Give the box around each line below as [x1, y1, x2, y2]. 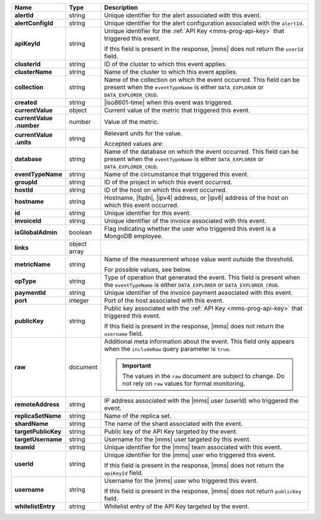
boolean [69, 228, 92, 236]
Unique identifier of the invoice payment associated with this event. [104, 289, 293, 297]
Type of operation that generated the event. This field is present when [104, 273, 300, 281]
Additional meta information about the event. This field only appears [104, 337, 294, 345]
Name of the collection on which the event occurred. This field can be [104, 76, 300, 83]
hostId [14, 186, 33, 194]
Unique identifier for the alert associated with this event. [104, 11, 262, 19]
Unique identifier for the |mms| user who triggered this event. [104, 451, 276, 459]
